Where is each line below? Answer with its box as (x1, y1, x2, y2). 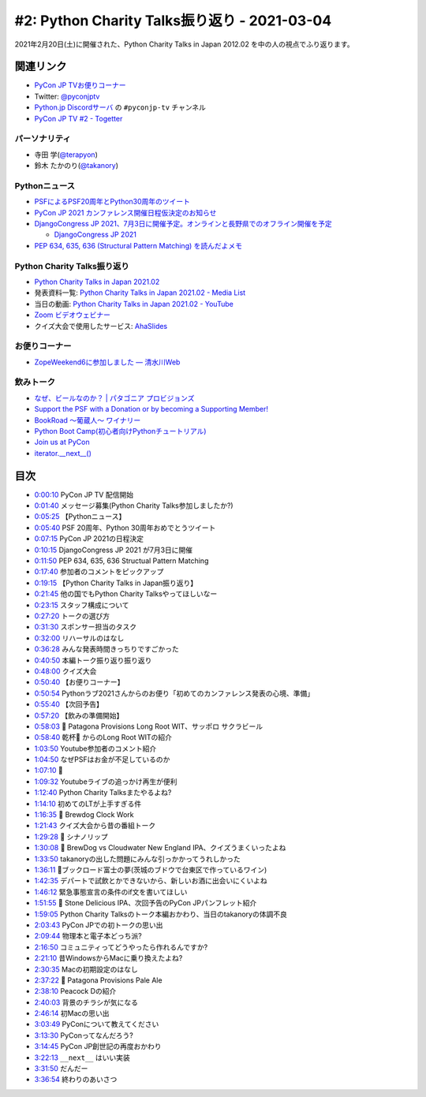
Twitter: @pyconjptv (34, 91, 100, 101)
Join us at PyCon (34, 438, 90, 447)
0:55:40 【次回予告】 (34, 700, 104, 709)
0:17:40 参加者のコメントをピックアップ (34, 567, 164, 576)
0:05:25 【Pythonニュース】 (34, 512, 126, 521)
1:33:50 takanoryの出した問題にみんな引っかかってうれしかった (34, 854, 241, 864)
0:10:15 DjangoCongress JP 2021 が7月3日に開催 (34, 545, 193, 554)
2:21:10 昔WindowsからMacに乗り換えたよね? (34, 953, 183, 963)
